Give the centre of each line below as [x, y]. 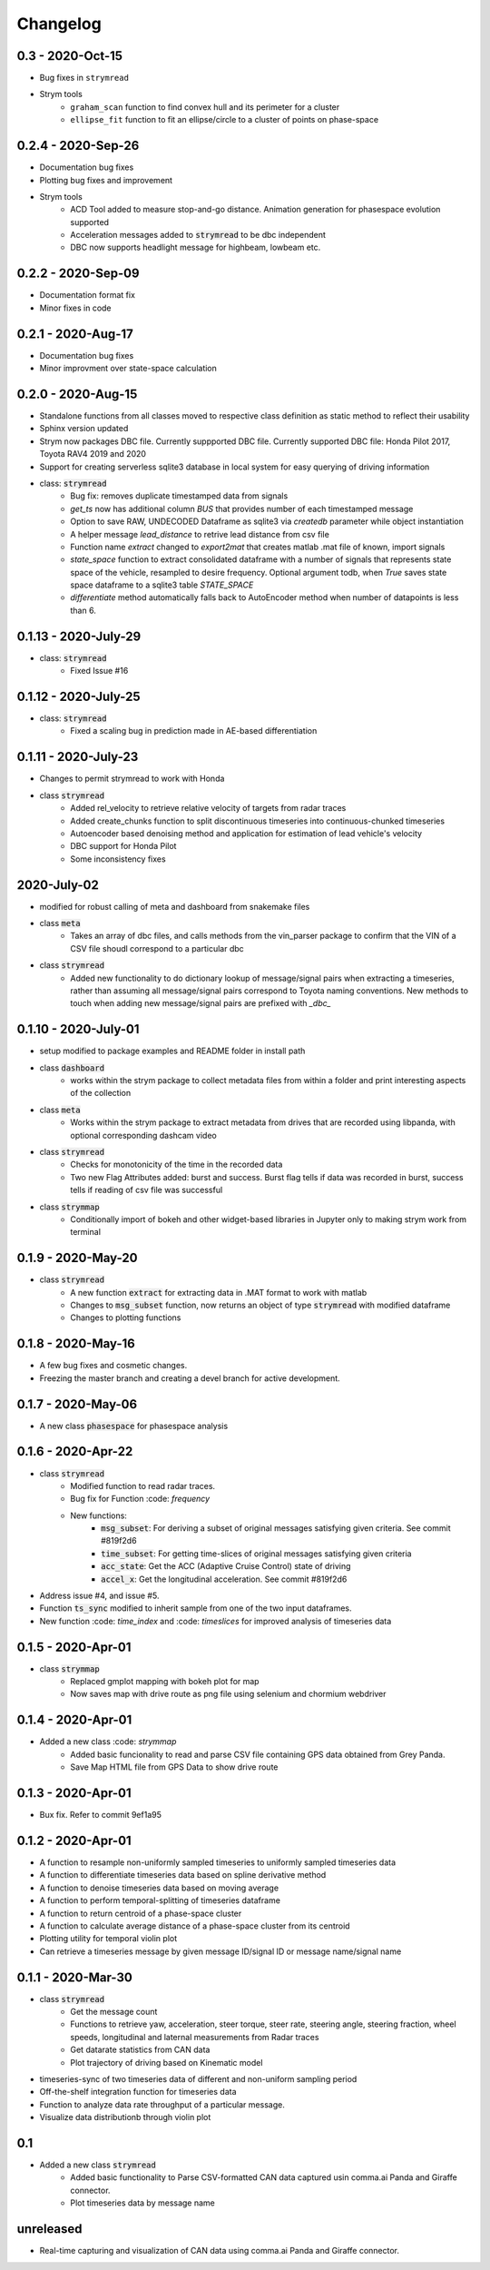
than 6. [83, 610]
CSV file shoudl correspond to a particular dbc [157, 948]
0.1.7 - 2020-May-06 [77, 1404]
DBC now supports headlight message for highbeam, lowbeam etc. [196, 247]
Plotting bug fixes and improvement [106, 180]
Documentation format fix [88, 295]
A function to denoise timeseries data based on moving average [159, 1888]
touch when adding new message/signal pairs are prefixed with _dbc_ [201, 1003]
